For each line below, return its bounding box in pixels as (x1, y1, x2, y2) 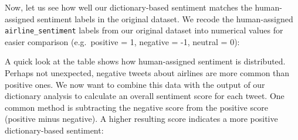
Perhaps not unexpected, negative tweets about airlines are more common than (5, 67, 290, 79)
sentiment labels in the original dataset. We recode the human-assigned (37, 12, 293, 25)
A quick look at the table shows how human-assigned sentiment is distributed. (5, 55, 286, 67)
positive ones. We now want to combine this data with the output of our (5, 78, 265, 90)
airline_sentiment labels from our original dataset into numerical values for (5, 24, 283, 36)
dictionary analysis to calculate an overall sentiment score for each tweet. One (5, 90, 285, 102)
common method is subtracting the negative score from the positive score (5, 101, 268, 113)
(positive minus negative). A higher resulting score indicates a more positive (5, 112, 278, 125)
